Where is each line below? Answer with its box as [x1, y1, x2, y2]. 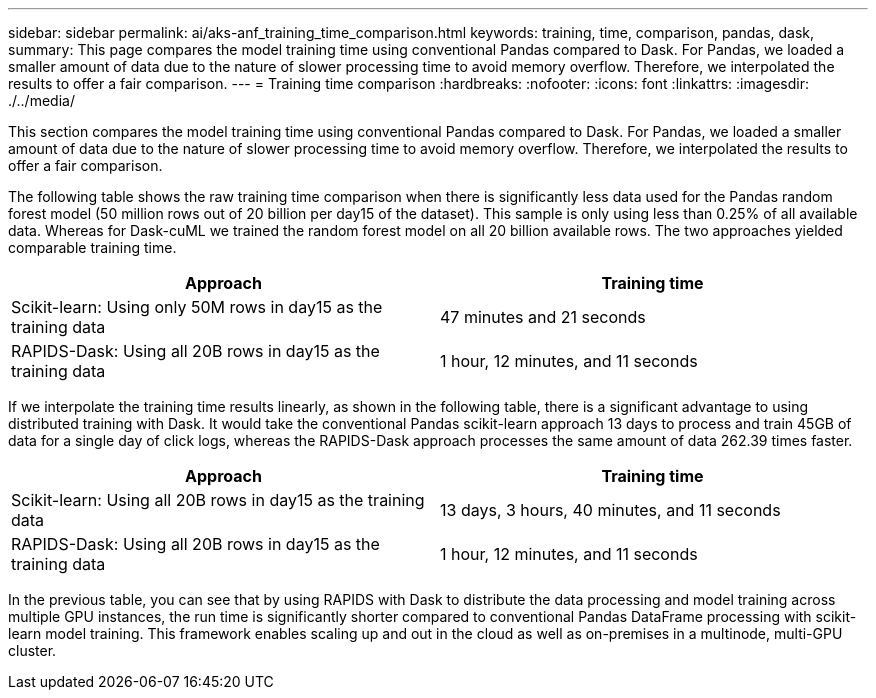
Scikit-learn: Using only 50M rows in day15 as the [11, 297, 383, 317]
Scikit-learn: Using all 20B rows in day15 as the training [11, 490, 425, 510]
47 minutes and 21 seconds [440, 307, 646, 327]
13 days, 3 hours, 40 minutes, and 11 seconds [440, 500, 781, 520]
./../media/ [8, 92, 75, 109]
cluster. [8, 642, 57, 659]
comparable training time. [8, 239, 177, 256]
